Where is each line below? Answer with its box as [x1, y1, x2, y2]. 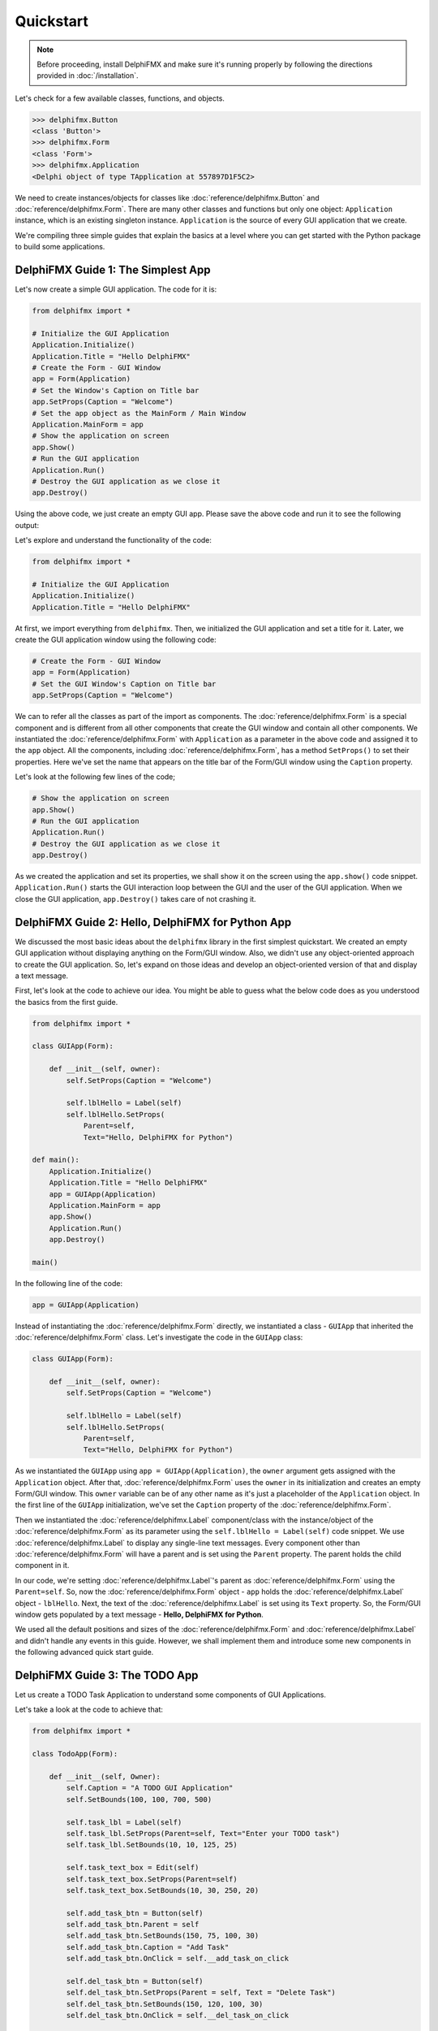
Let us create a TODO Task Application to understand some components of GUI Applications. [15, 1690, 326, 1700]
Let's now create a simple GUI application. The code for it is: [15, 284, 217, 294]
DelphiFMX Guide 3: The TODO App [15, 1668, 199, 1682]
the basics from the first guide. [15, 997, 118, 1007]
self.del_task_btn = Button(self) [66, 1977, 204, 1986]
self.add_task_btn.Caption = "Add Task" [66, 1942, 230, 1951]
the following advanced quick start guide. [15, 1648, 154, 1657]
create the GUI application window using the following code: [15, 634, 217, 645]
